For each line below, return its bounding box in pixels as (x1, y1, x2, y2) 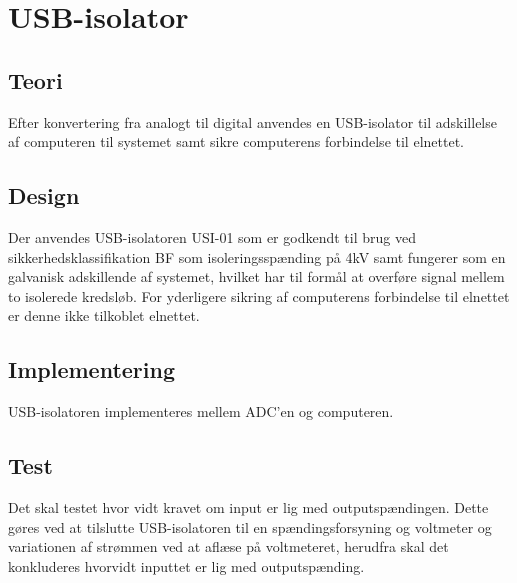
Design (8, 180, 80, 211)
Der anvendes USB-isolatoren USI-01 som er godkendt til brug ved (8, 226, 416, 247)
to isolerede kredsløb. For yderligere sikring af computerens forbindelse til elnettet (8, 285, 510, 306)
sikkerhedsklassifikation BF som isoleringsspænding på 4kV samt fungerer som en (8, 246, 506, 267)
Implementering (8, 354, 175, 385)
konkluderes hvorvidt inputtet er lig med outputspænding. (8, 555, 365, 576)
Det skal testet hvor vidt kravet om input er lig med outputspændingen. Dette (8, 496, 489, 517)
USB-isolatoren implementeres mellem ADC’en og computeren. (8, 401, 394, 422)
